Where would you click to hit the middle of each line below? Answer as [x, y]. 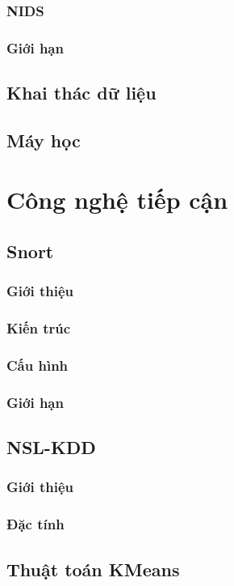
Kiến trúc [39, 328]
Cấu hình [38, 365]
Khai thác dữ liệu [81, 93]
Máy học [44, 140]
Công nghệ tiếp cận [117, 200]
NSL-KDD [51, 447]
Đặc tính [36, 524]
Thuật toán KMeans [93, 569]
